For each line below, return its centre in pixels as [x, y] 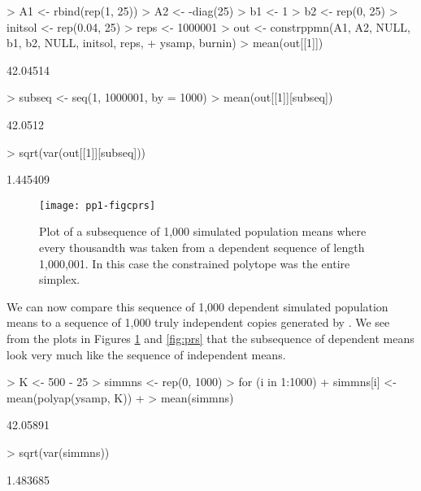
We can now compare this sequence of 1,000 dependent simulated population [197, 306]
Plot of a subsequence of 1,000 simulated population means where [203, 231]
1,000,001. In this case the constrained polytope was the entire [195, 263]
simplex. [60, 279]
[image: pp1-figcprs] [98, 205]
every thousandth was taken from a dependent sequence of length [202, 247]
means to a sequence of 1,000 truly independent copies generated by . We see [198, 322]
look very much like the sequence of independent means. [146, 354]
